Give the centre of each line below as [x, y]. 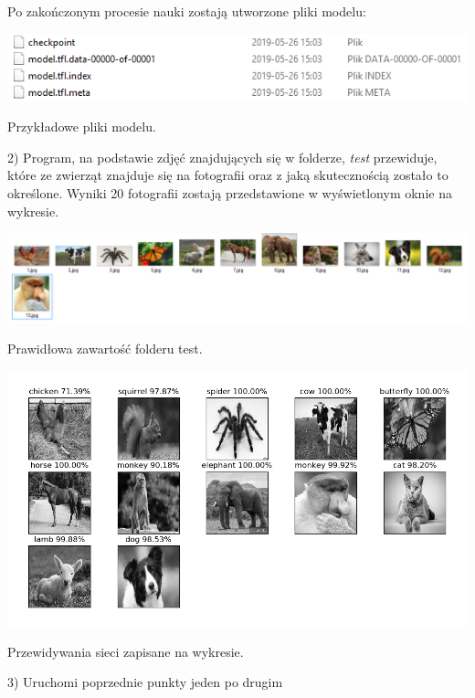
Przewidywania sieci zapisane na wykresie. [126, 651]
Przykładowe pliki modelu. [82, 127]
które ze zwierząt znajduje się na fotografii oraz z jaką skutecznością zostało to [228, 175]
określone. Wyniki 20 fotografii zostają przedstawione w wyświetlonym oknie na [230, 193]
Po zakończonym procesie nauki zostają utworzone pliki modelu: [187, 11]
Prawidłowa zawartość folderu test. [105, 349]
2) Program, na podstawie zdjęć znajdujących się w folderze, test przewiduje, [222, 157]
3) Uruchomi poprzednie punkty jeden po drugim [145, 682]
